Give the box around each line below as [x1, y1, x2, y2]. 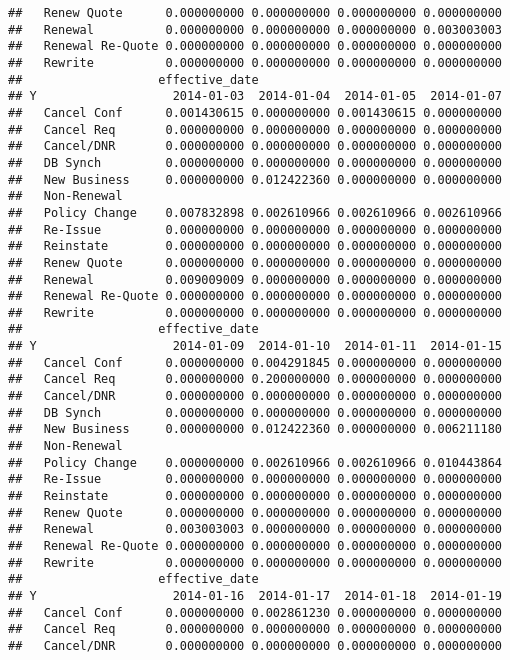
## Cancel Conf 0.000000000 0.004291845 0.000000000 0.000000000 [8, 355, 502, 370]
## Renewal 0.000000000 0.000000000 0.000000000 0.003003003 [8, 22, 502, 37]
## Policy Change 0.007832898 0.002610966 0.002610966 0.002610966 [8, 205, 502, 220]
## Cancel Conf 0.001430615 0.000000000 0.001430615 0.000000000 [8, 105, 502, 120]
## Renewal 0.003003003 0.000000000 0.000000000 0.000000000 [8, 522, 502, 537]
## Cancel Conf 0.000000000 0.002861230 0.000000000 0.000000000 [8, 605, 502, 620]
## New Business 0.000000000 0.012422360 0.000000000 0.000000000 [8, 172, 502, 187]
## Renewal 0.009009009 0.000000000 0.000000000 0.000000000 [8, 272, 502, 287]
